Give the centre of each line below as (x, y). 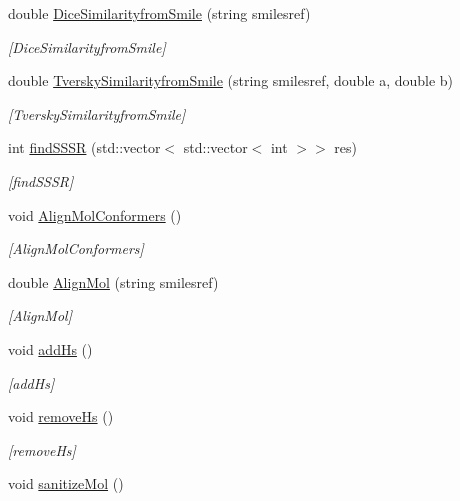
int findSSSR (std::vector (84, 147)
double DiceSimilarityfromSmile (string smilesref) (159, 13)
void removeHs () (61, 416)
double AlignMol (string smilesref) (113, 281)
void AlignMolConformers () (95, 214)
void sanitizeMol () (66, 483)
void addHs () (50, 348)
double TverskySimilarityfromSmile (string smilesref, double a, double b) (231, 80)
